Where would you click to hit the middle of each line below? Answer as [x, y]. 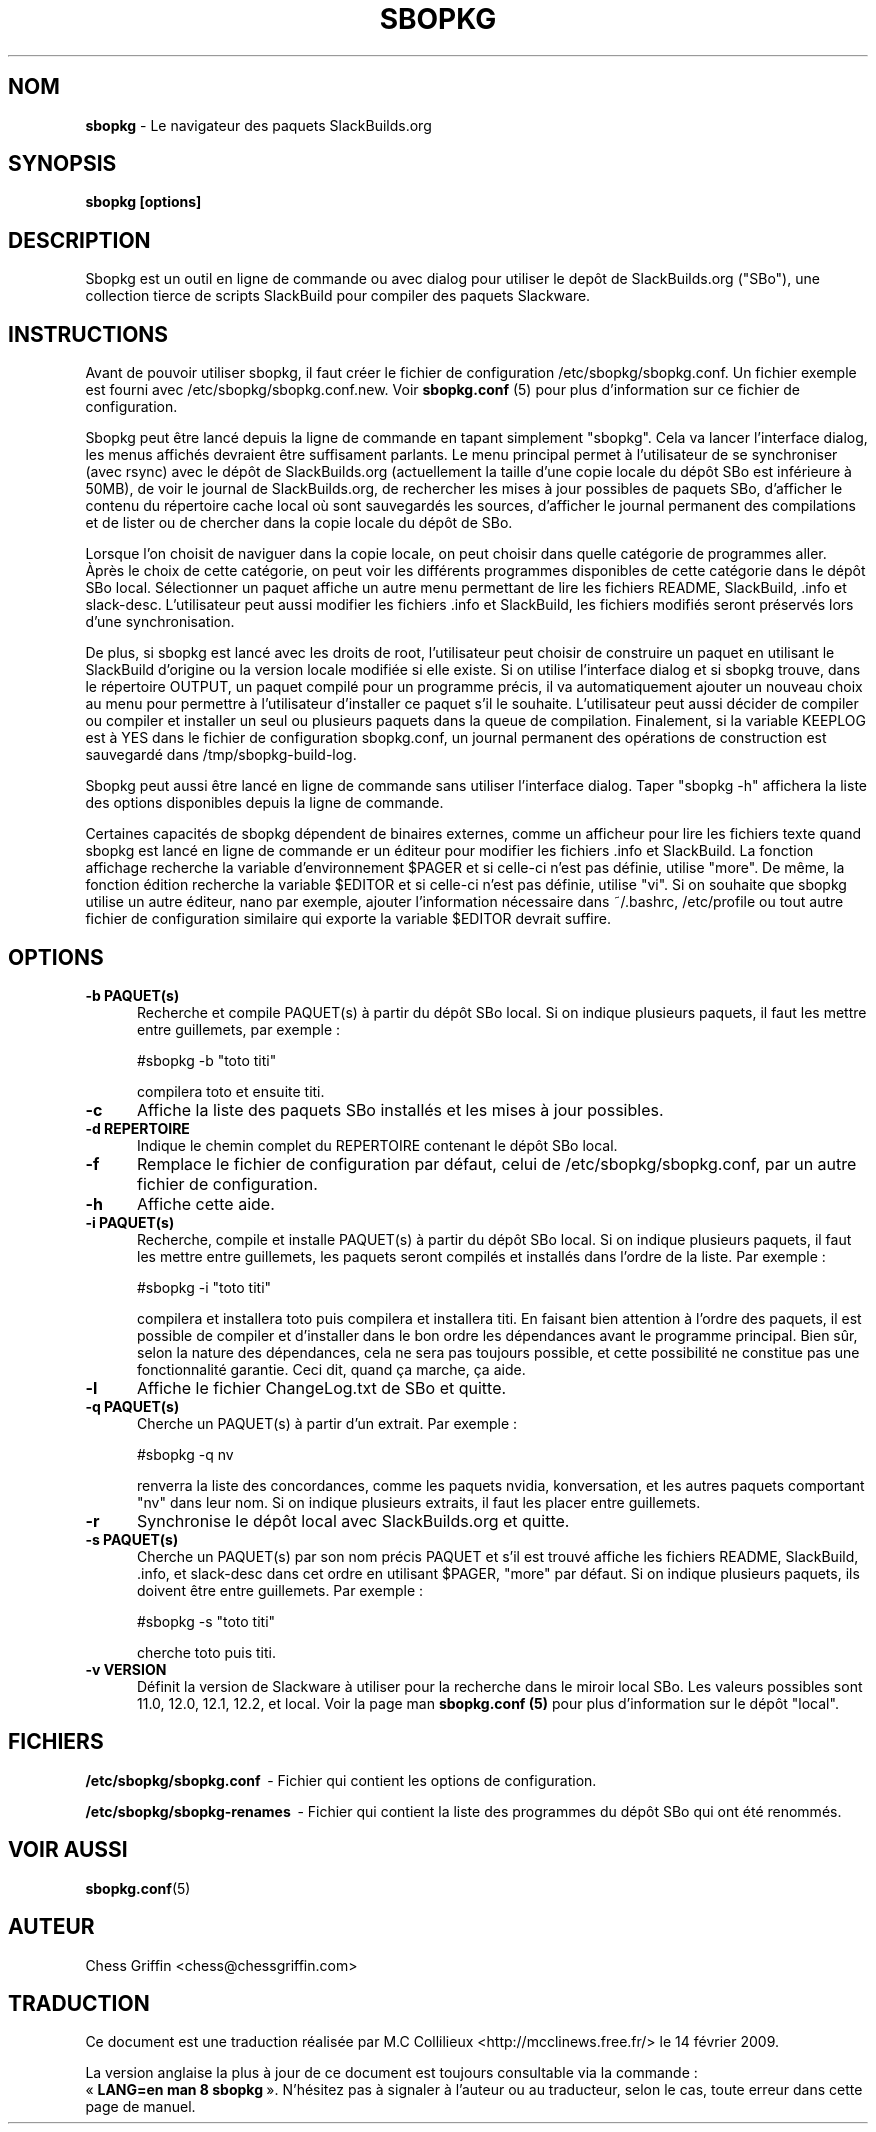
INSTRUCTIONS [88, 334]
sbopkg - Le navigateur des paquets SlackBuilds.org [258, 125]
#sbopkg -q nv [185, 1454]
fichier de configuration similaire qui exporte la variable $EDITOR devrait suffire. [348, 919]
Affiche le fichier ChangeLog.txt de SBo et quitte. [321, 1387]
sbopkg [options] [143, 202]
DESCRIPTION [79, 240]
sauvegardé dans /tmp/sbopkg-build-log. [221, 755]
